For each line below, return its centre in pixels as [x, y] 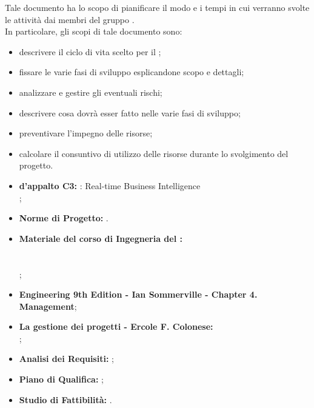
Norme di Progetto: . [64, 218]
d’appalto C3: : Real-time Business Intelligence [110, 185]
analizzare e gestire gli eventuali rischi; [91, 92]
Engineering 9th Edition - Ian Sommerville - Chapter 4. [138, 294]
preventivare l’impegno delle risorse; [86, 133]
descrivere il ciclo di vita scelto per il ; [90, 51]
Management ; [48, 306]
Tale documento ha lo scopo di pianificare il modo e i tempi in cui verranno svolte [157, 7]
